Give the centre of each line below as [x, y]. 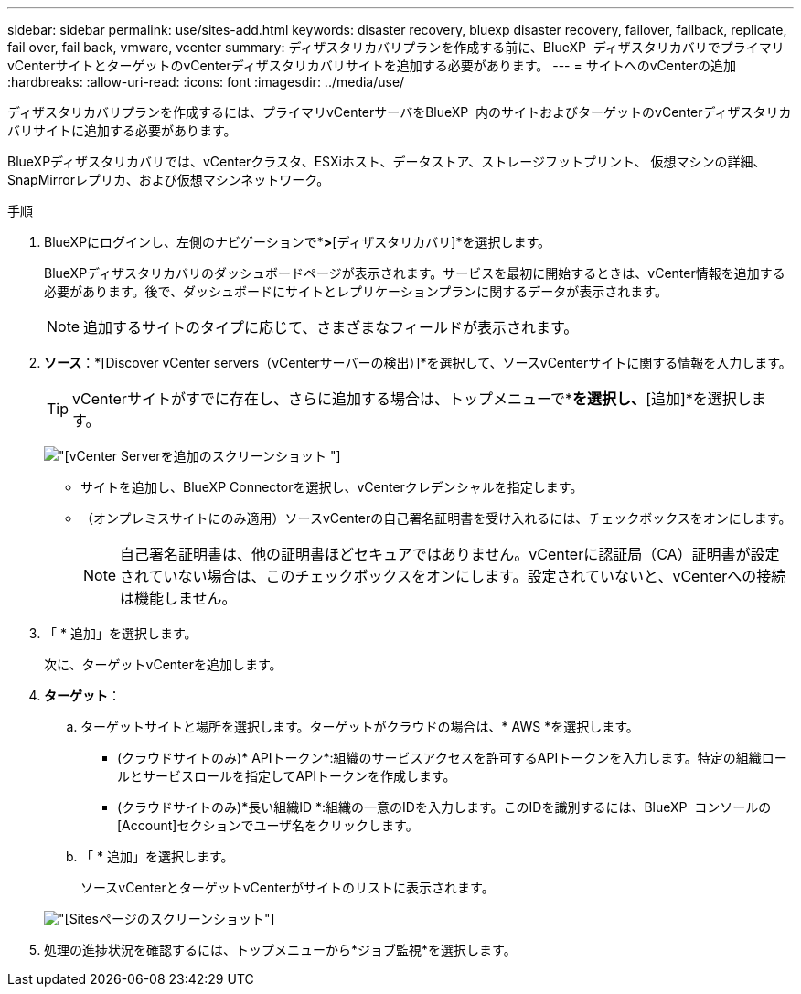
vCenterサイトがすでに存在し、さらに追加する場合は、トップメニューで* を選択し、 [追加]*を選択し [412, 399]
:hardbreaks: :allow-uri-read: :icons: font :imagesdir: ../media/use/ [206, 82]
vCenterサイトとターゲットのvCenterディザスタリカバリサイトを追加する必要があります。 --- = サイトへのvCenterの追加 [372, 65]
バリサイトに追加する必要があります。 [122, 130]
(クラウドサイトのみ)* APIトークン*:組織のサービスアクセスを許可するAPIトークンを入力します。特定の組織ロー [452, 758]
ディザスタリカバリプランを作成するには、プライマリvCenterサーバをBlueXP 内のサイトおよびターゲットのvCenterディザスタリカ [400, 112]
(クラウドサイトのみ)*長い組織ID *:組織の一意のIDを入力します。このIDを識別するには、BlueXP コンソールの [444, 807]
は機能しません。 [178, 598]
